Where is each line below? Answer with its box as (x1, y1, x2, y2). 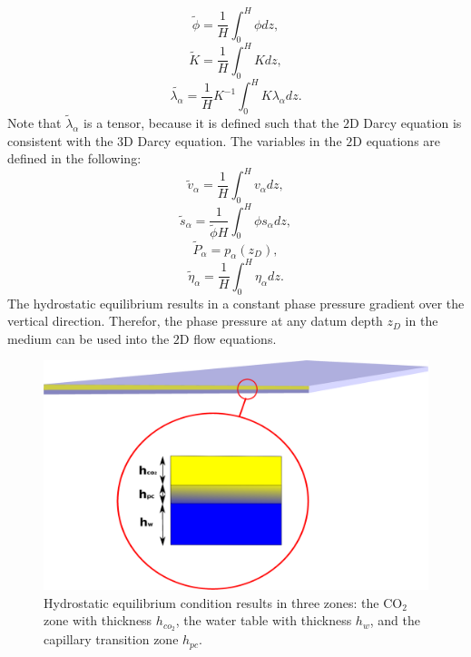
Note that (7, 113, 62, 132)
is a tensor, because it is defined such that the (83, 113, 339, 132)
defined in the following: (7, 149, 142, 168)
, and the (369, 611, 420, 630)
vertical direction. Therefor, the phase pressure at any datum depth (7, 311, 383, 330)
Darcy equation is (363, 113, 462, 132)
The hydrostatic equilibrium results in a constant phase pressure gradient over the (7, 293, 465, 312)
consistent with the (7, 131, 113, 150)
